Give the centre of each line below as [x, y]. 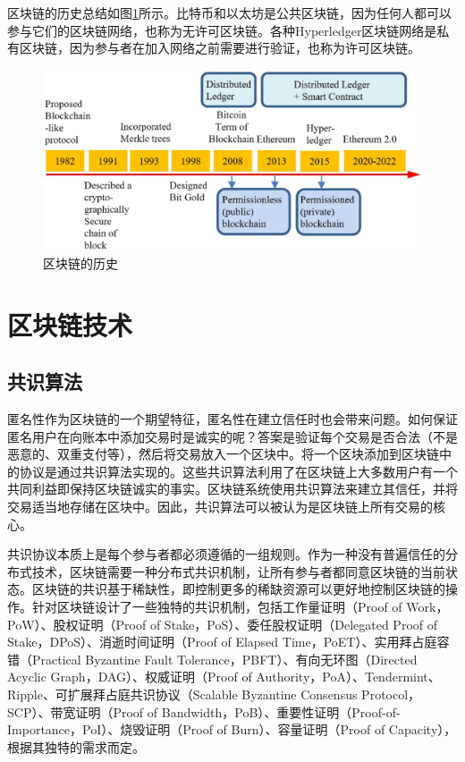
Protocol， [391, 694]
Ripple [25, 694]
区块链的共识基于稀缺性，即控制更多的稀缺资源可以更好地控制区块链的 [238, 589]
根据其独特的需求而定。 [76, 746]
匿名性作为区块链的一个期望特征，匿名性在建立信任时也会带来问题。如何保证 [232, 419]
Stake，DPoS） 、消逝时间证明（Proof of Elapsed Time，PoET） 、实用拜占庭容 [228, 642]
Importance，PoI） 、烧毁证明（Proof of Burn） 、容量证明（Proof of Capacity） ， [232, 729]
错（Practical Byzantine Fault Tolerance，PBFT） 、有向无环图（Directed [212, 659]
